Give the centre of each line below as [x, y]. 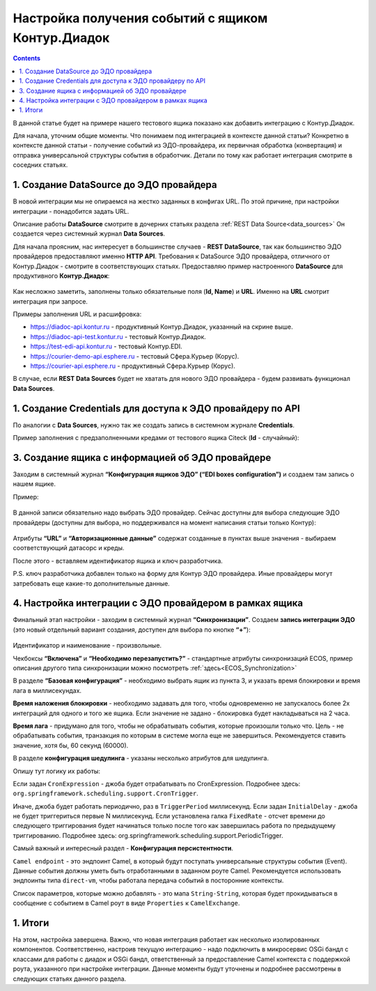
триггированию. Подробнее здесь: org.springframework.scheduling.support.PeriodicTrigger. [148, 835]
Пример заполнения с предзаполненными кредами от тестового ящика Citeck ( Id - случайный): [156, 438]
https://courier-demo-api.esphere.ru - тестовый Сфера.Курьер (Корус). [135, 356]
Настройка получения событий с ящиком [140, 18]
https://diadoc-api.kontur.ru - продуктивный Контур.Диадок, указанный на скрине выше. [162, 327]
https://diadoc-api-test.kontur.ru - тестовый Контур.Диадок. [118, 336]
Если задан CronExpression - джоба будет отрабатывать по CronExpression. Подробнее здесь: [157, 783]
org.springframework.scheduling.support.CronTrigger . [105, 793]
